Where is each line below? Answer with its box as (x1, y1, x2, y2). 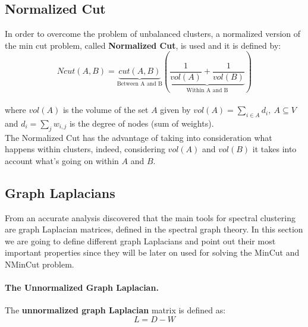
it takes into (252, 143, 297, 155)
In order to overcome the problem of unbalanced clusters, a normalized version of (5, 27, 301, 40)
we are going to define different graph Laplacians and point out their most (5, 234, 276, 247)
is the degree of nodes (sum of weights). (69, 117, 214, 129)
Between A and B (117, 81, 162, 87)
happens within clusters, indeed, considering (5, 143, 165, 155)
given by (160, 103, 191, 116)
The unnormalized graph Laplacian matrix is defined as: (5, 304, 226, 316)
